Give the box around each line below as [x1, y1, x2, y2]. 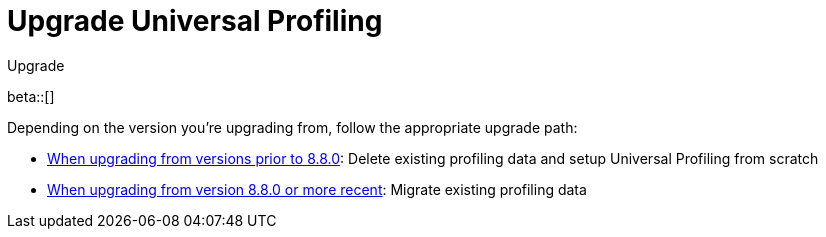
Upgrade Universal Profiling [7, 4, 383, 38]
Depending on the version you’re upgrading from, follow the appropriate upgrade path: [7, 118, 578, 136]
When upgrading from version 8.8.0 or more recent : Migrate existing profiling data [47, 180, 587, 198]
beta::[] [7, 87, 55, 105]
